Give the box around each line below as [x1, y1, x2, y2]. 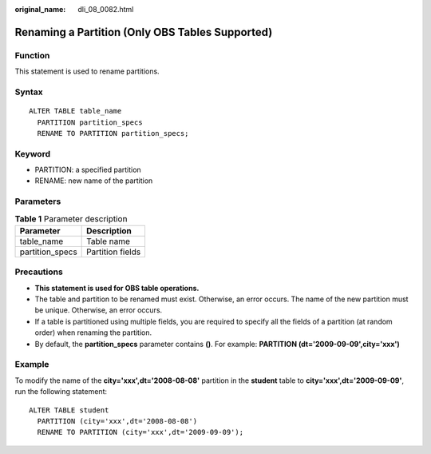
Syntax [14, 86, 43, 98]
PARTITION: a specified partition [34, 165, 141, 175]
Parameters [14, 196, 61, 207]
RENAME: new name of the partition [34, 176, 153, 185]
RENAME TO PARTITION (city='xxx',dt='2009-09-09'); [37, 428, 243, 437]
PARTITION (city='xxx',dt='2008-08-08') [37, 416, 198, 425]
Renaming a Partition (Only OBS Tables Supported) [14, 25, 273, 39]
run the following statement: [14, 387, 108, 396]
